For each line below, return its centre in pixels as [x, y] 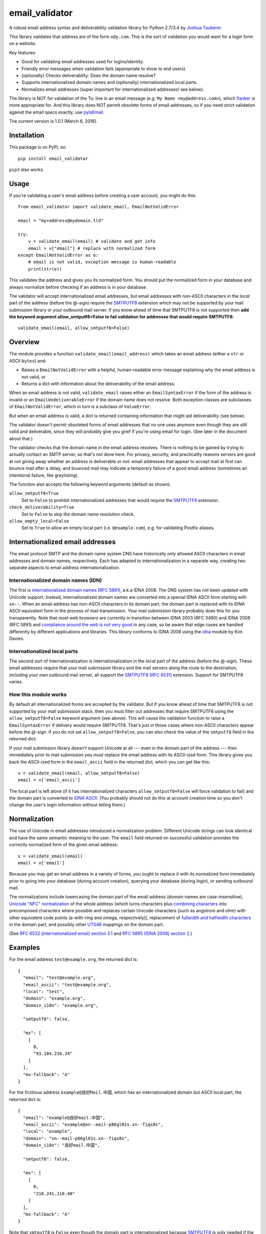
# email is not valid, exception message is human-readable [102, 262]
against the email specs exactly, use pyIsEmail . [57, 112]
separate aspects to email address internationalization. [65, 568]
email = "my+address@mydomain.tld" [61, 220]
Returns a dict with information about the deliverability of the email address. [98, 384]
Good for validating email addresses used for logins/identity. [83, 62]
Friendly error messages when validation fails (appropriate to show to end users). [104, 69]
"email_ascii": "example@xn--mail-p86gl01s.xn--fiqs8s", [93, 1124]
